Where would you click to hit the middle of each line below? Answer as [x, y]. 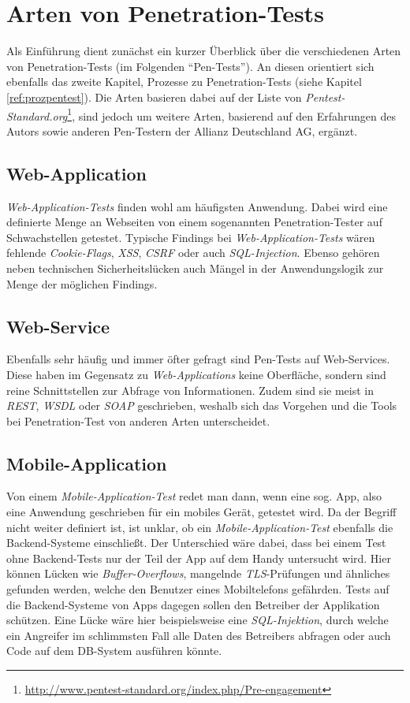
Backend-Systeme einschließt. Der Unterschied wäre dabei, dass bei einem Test [196, 543]
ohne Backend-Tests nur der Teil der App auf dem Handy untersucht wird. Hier [199, 558]
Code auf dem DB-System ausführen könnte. [114, 651]
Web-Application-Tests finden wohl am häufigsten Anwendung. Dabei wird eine [197, 206]
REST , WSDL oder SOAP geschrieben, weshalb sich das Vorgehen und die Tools [202, 405]
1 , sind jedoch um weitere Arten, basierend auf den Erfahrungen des [232, 114]
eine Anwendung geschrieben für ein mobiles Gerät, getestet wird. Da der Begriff [201, 512]
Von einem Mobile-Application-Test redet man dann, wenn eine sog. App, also [194, 496]
